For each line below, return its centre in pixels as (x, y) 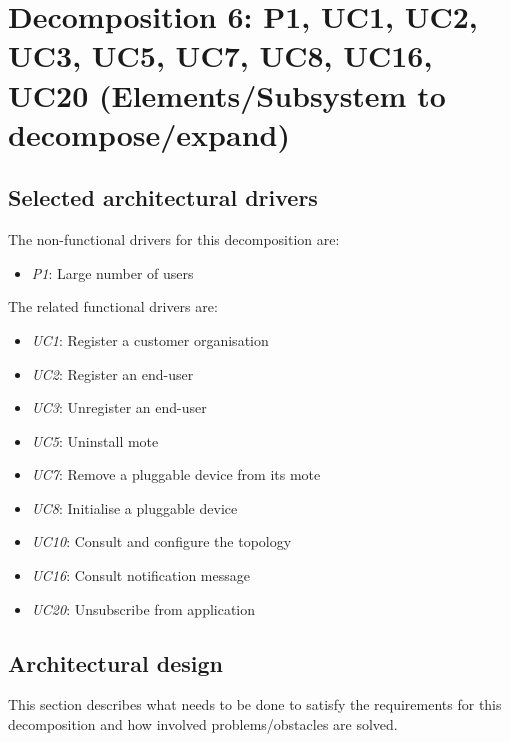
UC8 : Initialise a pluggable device (134, 507)
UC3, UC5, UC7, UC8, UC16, (220, 55)
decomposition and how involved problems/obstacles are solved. (203, 724)
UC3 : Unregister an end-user (119, 407)
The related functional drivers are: (113, 306)
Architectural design (116, 662)
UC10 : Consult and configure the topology (161, 541)
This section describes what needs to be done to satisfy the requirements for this (255, 704)
